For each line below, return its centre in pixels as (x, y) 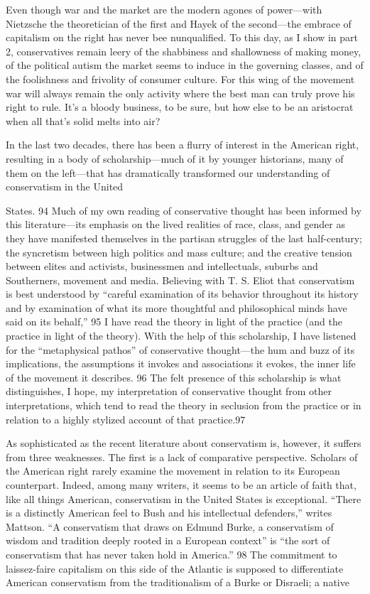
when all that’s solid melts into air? (83, 120)
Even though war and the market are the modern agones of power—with (164, 9)
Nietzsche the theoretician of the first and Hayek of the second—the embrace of (179, 23)
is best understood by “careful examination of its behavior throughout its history (182, 294)
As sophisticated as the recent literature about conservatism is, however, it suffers (184, 443)
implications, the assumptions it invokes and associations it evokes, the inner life (181, 363)
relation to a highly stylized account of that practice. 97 (126, 419)
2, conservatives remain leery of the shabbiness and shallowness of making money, (184, 51)
